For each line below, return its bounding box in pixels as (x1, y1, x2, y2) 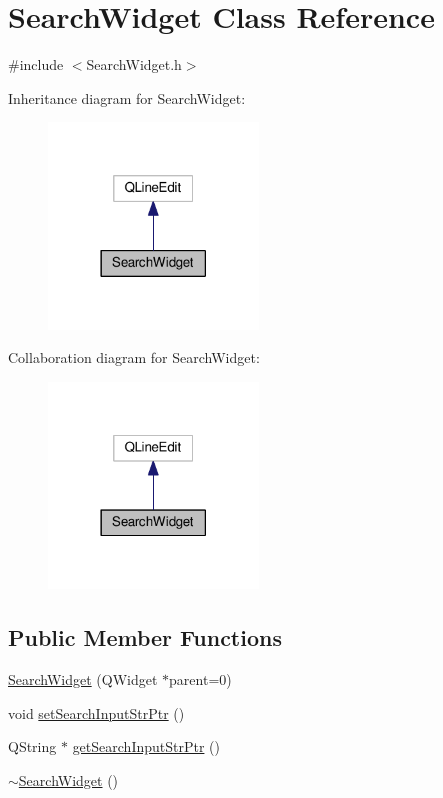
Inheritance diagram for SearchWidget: (8, 87, 246, 108)
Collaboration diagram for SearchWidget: (8, 347, 260, 368)
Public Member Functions (8, 622, 282, 653)
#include (8, 54, 64, 75)
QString (8, 736, 57, 757)
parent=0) (169, 669, 232, 690)
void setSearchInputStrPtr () (8, 702, 185, 723)
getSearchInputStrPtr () (72, 736, 220, 757)
